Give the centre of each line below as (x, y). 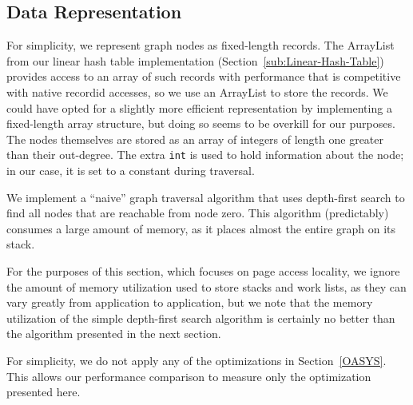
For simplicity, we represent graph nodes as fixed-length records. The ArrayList (201, 45)
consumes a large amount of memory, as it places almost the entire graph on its (201, 228)
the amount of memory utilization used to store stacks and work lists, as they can (206, 286)
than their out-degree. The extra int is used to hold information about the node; (205, 155)
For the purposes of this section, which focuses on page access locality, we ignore (203, 270)
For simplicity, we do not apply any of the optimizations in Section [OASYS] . (197, 360)
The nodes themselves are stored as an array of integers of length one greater (195, 139)
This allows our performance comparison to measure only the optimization (189, 376)
